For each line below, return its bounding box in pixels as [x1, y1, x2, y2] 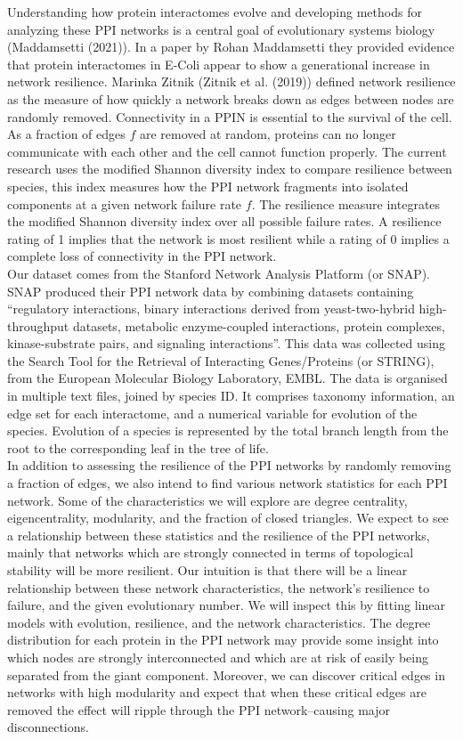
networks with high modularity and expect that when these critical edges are [7, 683, 426, 702]
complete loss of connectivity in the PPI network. [7, 247, 277, 265]
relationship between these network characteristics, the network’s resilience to [7, 578, 430, 597]
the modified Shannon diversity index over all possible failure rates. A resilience [7, 212, 442, 231]
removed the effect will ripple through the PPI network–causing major [7, 700, 390, 719]
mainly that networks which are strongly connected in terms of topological [7, 543, 414, 562]
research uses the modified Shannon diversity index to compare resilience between [7, 159, 452, 178]
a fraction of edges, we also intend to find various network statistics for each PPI [7, 474, 448, 492]
